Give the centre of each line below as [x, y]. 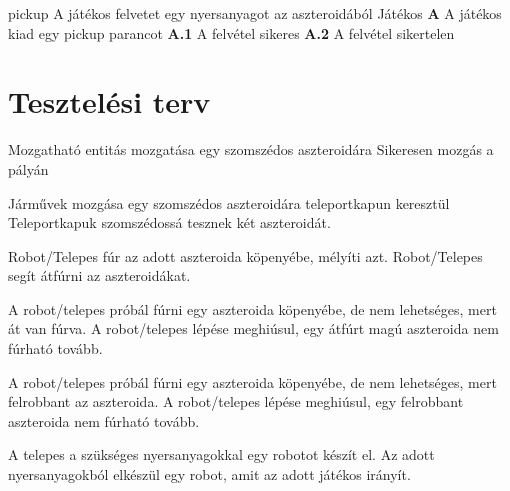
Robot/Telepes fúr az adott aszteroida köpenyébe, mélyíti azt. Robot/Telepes [245, 255]
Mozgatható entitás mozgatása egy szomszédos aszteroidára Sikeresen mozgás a [251, 149]
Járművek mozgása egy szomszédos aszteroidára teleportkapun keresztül [229, 202]
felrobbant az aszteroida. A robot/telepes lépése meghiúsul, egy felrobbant [236, 401]
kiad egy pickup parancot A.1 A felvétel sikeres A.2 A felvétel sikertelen [231, 32]
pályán [28, 168]
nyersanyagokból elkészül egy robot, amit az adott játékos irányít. [209, 474]
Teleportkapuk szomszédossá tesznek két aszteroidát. [169, 222]
